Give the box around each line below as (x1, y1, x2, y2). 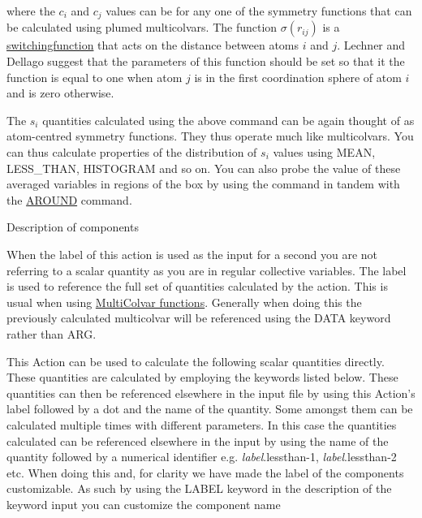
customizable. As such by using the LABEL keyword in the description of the (6, 480, 392, 497)
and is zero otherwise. (6, 84, 114, 101)
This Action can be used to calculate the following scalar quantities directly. (6, 352, 385, 369)
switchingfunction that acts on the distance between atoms (6, 37, 299, 54)
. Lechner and (337, 37, 406, 54)
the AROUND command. (6, 191, 132, 208)
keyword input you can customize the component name (6, 495, 281, 512)
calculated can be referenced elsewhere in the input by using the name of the (6, 432, 389, 449)
